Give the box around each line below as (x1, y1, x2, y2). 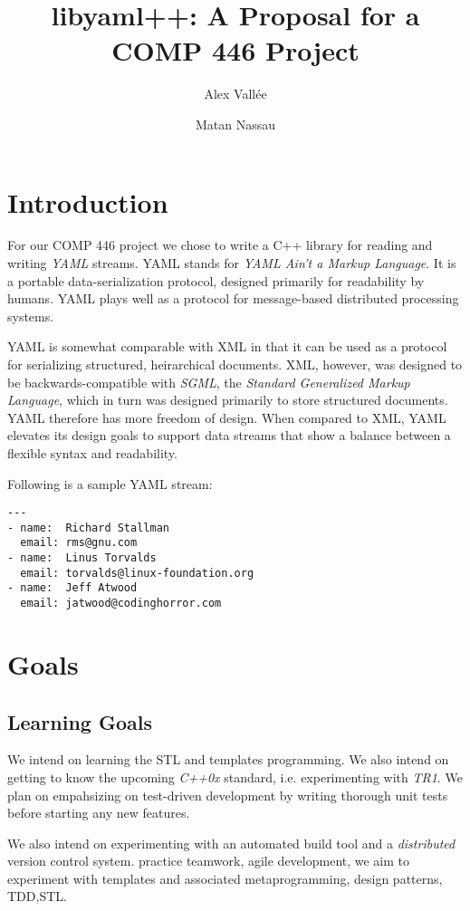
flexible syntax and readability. (7, 443, 177, 462)
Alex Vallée (204, 84, 267, 103)
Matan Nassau (195, 114, 276, 133)
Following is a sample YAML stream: (7, 474, 213, 493)
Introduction (7, 183, 168, 220)
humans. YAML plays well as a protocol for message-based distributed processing (7, 289, 459, 308)
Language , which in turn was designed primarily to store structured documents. (7, 390, 448, 409)
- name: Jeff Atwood (7, 581, 138, 595)
